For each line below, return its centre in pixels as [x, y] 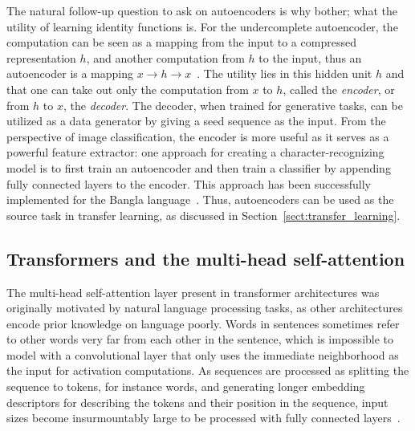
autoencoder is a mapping [70, 73]
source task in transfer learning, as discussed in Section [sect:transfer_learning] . [203, 215]
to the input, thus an [310, 57]
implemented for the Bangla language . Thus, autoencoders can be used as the [200, 199]
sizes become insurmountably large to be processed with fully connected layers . [203, 418]
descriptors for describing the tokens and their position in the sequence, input [197, 402]
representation [41, 57]
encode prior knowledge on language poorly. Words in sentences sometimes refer [203, 323]
